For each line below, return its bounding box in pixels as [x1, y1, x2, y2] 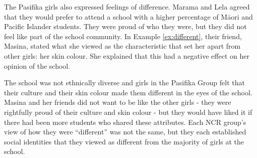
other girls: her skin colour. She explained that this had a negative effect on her [4, 50, 249, 61]
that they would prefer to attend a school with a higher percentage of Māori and [4, 11, 253, 22]
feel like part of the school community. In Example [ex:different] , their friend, [4, 31, 242, 41]
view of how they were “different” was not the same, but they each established [4, 126, 246, 137]
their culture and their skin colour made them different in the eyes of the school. [4, 87, 252, 97]
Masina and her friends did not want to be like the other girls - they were [4, 97, 231, 107]
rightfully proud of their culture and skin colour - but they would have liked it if [4, 106, 252, 117]
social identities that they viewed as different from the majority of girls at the [4, 136, 244, 146]
